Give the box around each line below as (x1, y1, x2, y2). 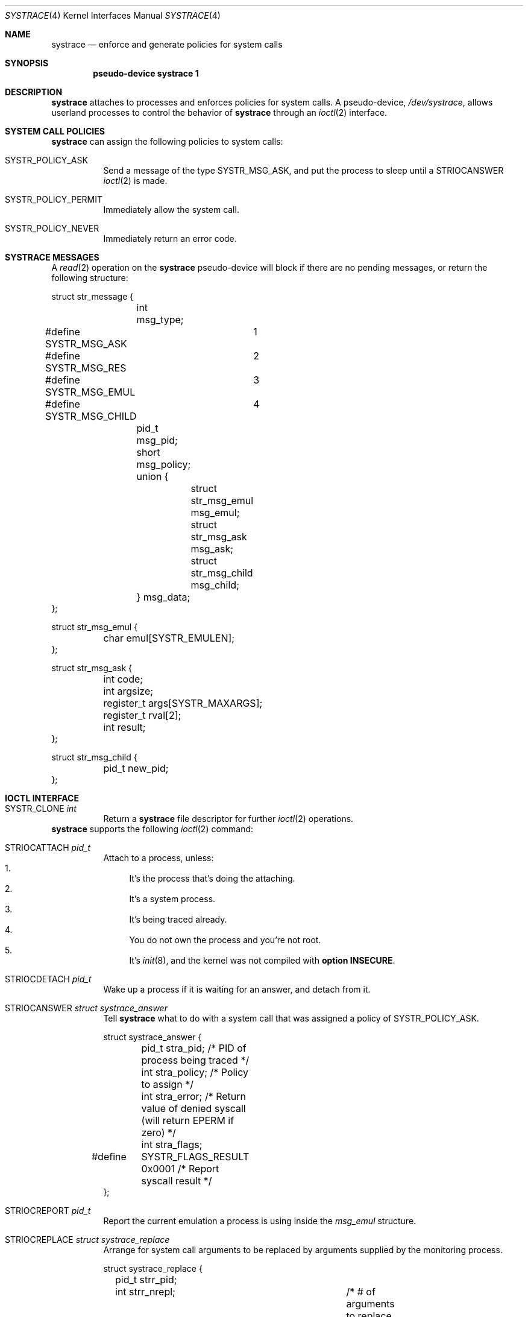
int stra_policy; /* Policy (141, 1066, 249, 1078)
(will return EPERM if (141, 1114, 234, 1126)
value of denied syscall (141, 1102, 246, 1114)
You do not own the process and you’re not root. (129, 935, 321, 945)
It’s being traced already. (129, 914, 227, 924)
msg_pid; (136, 434, 178, 446)
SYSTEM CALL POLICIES (5, 126, 105, 136)
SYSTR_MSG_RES (45, 362, 127, 374)
